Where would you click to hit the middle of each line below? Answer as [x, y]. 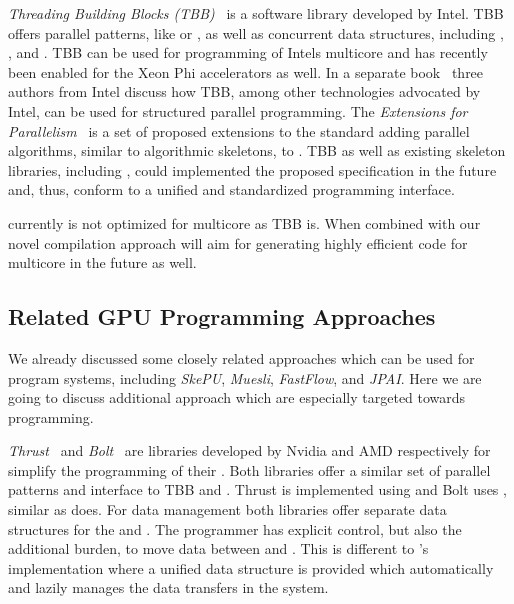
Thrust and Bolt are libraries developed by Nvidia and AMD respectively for [249, 450]
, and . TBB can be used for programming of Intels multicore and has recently [248, 52]
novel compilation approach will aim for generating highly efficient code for [238, 242]
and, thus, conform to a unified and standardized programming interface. [231, 189]
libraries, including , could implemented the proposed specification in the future [252, 169]
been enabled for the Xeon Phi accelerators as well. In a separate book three [246, 71]
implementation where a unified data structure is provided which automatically [251, 567]
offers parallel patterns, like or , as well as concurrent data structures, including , [256, 32]
